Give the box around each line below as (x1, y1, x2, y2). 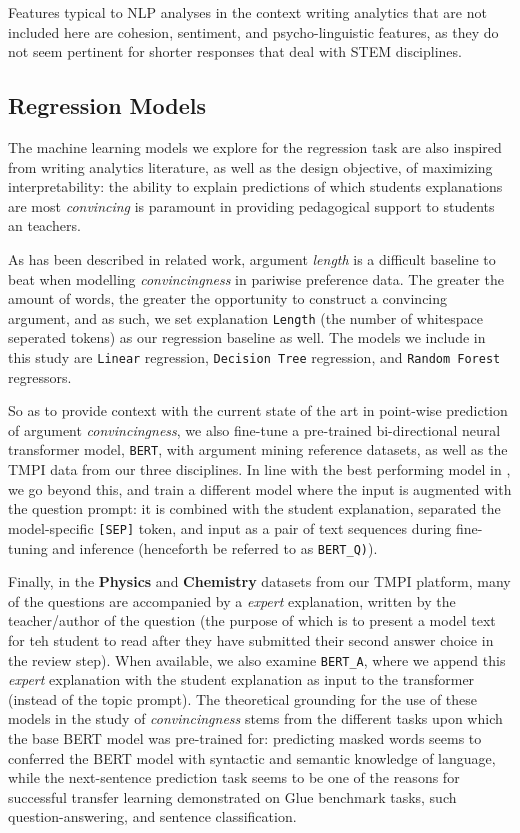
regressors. (8, 366, 72, 387)
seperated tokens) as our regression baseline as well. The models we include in (8, 327, 486, 348)
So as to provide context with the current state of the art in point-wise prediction (8, 400, 508, 421)
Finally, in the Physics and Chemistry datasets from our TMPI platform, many (8, 571, 511, 592)
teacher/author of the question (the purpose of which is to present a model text (8, 610, 496, 631)
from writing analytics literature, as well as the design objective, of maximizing (8, 156, 493, 177)
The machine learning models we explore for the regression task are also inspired (8, 136, 502, 157)
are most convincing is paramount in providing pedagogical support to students (8, 195, 495, 216)
